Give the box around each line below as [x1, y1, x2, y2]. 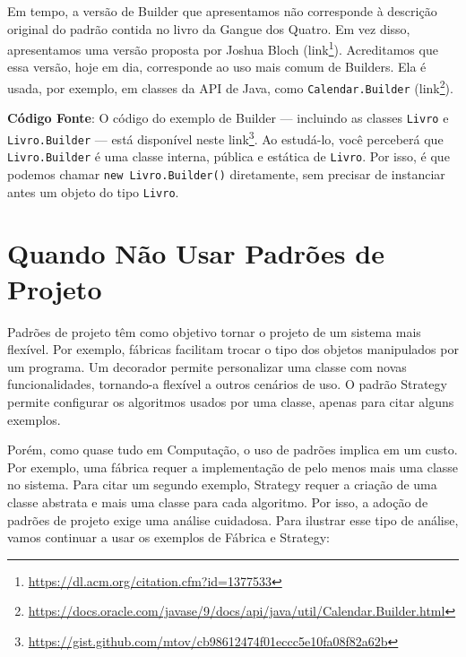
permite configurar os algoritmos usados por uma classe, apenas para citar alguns [7, 392, 454, 411]
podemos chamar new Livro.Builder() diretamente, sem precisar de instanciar [7, 164, 445, 183]
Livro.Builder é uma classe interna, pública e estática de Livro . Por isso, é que [7, 147, 450, 166]
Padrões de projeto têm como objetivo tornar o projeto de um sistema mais [7, 322, 421, 341]
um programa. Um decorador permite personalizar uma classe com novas [7, 357, 407, 376]
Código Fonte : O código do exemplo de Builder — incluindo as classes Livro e [7, 108, 449, 127]
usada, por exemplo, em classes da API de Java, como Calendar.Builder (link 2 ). [7, 76, 453, 97]
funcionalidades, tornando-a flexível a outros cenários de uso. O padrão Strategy [7, 375, 447, 393]
